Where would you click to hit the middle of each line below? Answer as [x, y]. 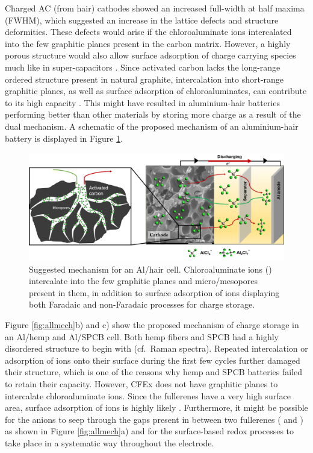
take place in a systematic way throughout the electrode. [110, 442]
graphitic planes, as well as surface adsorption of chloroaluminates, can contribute [156, 91]
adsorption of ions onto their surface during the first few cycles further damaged [153, 360]
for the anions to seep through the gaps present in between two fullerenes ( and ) [154, 419]
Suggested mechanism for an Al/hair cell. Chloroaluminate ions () [150, 269]
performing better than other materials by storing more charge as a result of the [153, 114]
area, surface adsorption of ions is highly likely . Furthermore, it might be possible [156, 407]
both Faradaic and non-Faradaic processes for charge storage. [142, 304]
